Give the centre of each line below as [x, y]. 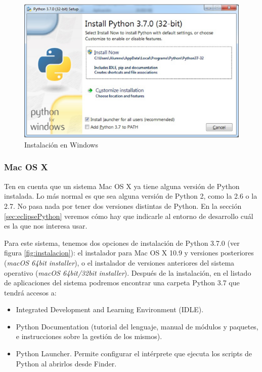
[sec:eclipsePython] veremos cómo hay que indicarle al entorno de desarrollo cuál [129, 216]
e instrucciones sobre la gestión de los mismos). [89, 336]
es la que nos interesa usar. [46, 226]
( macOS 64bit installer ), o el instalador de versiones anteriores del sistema [119, 262]
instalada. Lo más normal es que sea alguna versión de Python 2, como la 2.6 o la [131, 196]
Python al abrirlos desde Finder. [66, 363]
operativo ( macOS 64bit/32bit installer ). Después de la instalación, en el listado [128, 272]
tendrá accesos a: [30, 292]
